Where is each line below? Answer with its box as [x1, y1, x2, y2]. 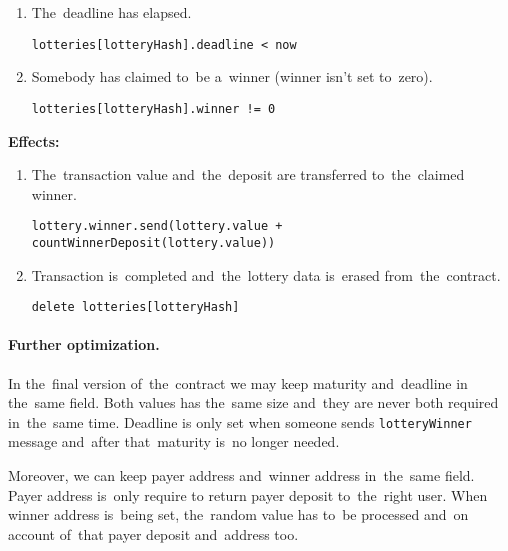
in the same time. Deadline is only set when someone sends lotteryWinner [8, 411, 472, 432]
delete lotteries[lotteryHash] [31, 300, 240, 315]
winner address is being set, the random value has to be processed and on [8, 504, 469, 525]
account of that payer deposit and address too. [8, 523, 299, 544]
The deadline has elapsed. [31, 2, 192, 22]
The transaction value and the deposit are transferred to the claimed [31, 164, 465, 185]
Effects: [8, 130, 60, 151]
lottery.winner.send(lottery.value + [31, 219, 283, 234]
